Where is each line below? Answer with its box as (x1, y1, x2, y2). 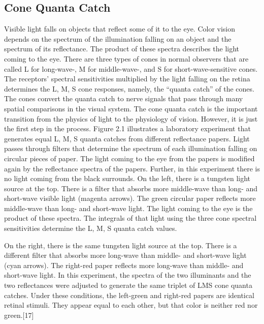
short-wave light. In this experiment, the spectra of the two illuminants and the (4, 270, 251, 280)
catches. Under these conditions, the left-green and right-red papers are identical (4, 289, 254, 300)
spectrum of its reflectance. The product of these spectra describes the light (4, 43, 240, 54)
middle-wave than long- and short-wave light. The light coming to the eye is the (4, 202, 253, 213)
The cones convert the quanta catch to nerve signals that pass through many (4, 93, 243, 104)
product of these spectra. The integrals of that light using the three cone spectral (4, 213, 257, 223)
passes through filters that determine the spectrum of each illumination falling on (4, 143, 257, 154)
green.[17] (4, 309, 34, 320)
